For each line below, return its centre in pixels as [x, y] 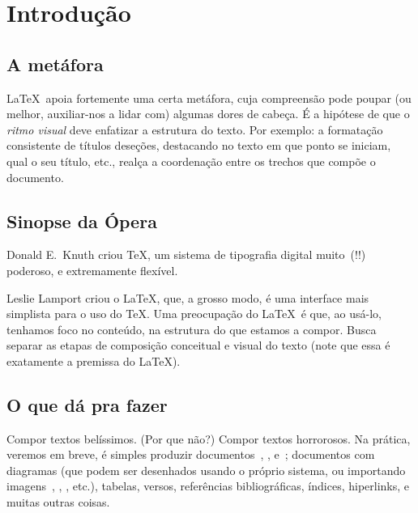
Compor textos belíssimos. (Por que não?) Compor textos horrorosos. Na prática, [209, 438]
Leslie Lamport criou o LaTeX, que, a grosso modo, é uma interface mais [188, 297]
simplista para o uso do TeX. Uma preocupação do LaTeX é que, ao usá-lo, [194, 314]
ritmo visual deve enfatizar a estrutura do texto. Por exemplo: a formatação [195, 129]
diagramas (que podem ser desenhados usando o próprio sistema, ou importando [206, 470]
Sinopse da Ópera [82, 220]
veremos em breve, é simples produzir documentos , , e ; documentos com [191, 454]
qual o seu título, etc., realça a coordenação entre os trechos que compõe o [191, 161]
